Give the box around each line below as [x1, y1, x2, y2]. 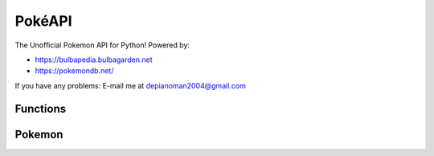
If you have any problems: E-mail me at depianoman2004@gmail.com [14, 80, 247, 90]
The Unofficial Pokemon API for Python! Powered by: [14, 40, 190, 50]
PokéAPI [14, 12, 72, 30]
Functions [14, 101, 67, 116]
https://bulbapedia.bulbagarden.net [35, 55, 153, 64]
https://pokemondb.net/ [35, 66, 114, 76]
